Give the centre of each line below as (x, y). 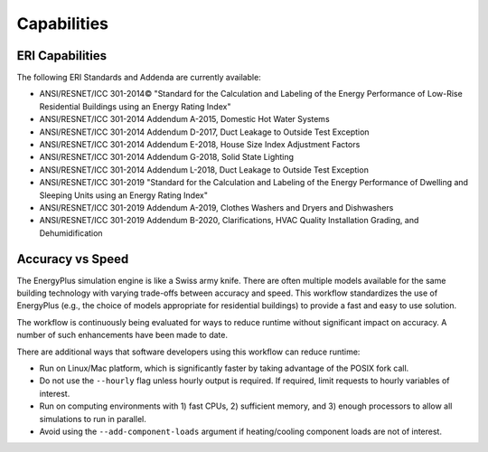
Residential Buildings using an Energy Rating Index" (135, 106)
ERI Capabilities (62, 56)
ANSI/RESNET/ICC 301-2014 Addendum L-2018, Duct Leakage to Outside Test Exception (204, 169)
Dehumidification (71, 233)
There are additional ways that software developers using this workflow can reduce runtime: (188, 352)
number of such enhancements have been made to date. (122, 335)
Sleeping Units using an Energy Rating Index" (123, 195)
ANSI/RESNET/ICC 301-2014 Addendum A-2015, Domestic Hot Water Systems (184, 119)
